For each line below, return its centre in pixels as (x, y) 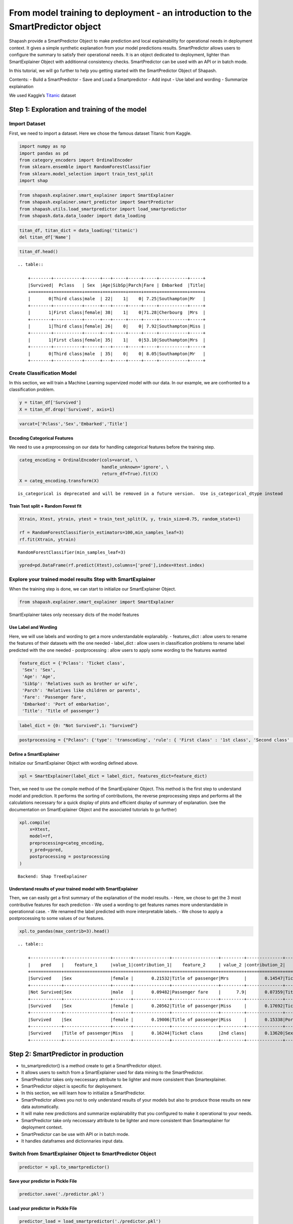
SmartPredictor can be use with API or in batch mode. (75, 1134)
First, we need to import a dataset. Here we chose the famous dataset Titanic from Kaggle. (100, 133)
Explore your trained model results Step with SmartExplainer (82, 579)
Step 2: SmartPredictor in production (66, 1054)
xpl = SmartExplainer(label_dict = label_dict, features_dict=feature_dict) (113, 776)
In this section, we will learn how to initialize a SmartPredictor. (84, 1093)
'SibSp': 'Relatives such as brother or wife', (80, 683)
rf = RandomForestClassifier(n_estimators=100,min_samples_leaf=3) (102, 533)
